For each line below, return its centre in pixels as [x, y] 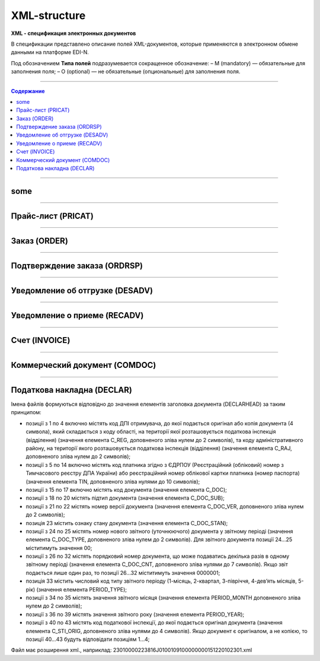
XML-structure [48, 15]
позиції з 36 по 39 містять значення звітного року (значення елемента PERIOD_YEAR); [135, 614]
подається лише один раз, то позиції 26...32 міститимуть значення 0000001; [123, 573]
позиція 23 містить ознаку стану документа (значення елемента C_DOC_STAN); [127, 523]
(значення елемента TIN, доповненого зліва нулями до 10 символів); [113, 481]
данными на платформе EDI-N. [50, 52]
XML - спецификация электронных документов [73, 33]
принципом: [26, 412]
